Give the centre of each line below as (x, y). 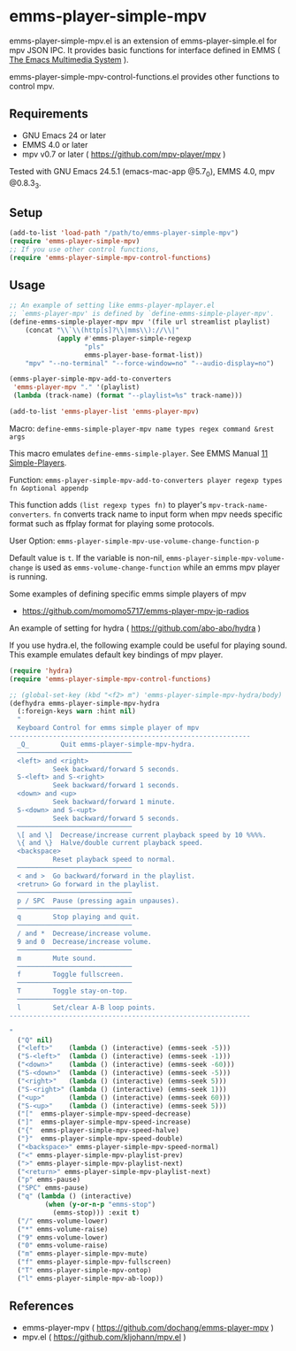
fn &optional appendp (49, 488)
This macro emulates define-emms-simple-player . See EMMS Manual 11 (138, 453)
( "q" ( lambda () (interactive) (75, 1196)
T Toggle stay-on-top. (72, 991)
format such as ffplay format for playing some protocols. (112, 523)
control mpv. (32, 86)
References (42, 1306)
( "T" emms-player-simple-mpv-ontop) (84, 1270)
